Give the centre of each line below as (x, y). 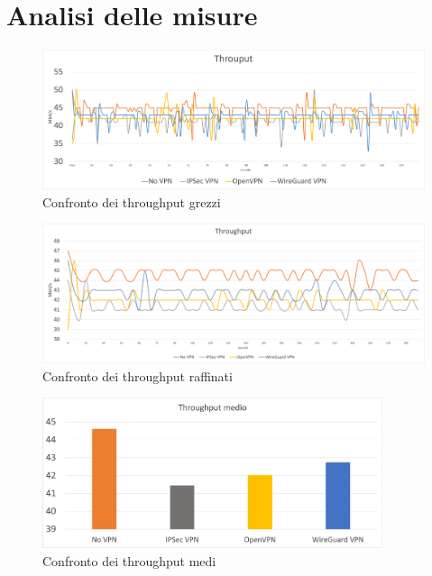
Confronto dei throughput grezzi (132, 201)
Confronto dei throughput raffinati (138, 375)
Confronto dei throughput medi (129, 560)
